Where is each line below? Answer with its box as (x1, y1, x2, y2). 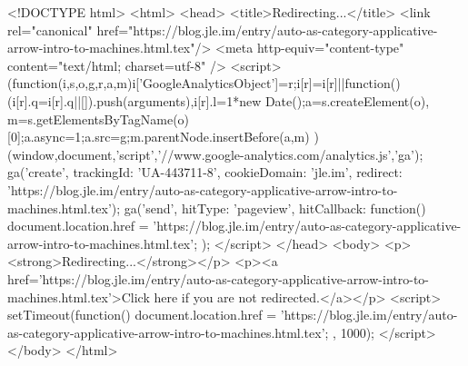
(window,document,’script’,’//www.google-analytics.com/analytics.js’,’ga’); (7, 144, 423, 163)
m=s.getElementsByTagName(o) (7, 109, 190, 128)
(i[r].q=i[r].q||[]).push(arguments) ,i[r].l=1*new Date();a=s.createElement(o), (7, 91, 430, 110)
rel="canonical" (7, 20, 93, 39)
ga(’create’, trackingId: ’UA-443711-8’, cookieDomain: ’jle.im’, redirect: (7, 163, 403, 182)
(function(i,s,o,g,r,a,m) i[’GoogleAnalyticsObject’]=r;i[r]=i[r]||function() (7, 74, 401, 93)
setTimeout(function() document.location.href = (7, 305, 277, 324)
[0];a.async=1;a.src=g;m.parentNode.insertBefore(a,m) (7, 127, 310, 146)
